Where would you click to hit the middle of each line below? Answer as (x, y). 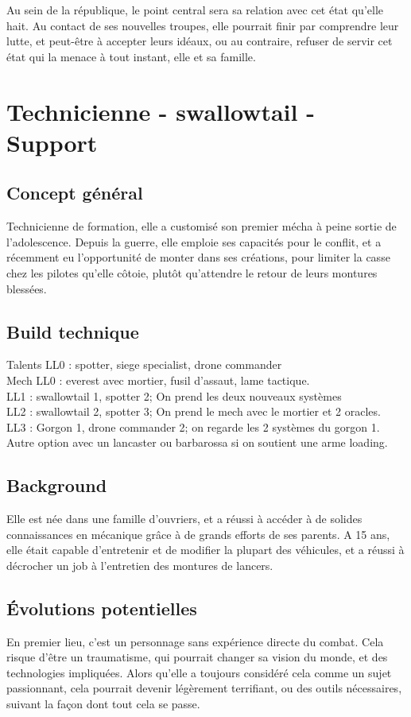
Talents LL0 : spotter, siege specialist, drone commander (144, 364)
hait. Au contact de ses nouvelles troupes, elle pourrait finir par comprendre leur (203, 25)
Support (52, 142)
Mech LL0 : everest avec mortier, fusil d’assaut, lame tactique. (158, 380)
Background (57, 485)
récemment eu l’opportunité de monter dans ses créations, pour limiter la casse (198, 257)
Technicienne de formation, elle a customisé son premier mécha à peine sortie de (202, 226)
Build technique (73, 331)
